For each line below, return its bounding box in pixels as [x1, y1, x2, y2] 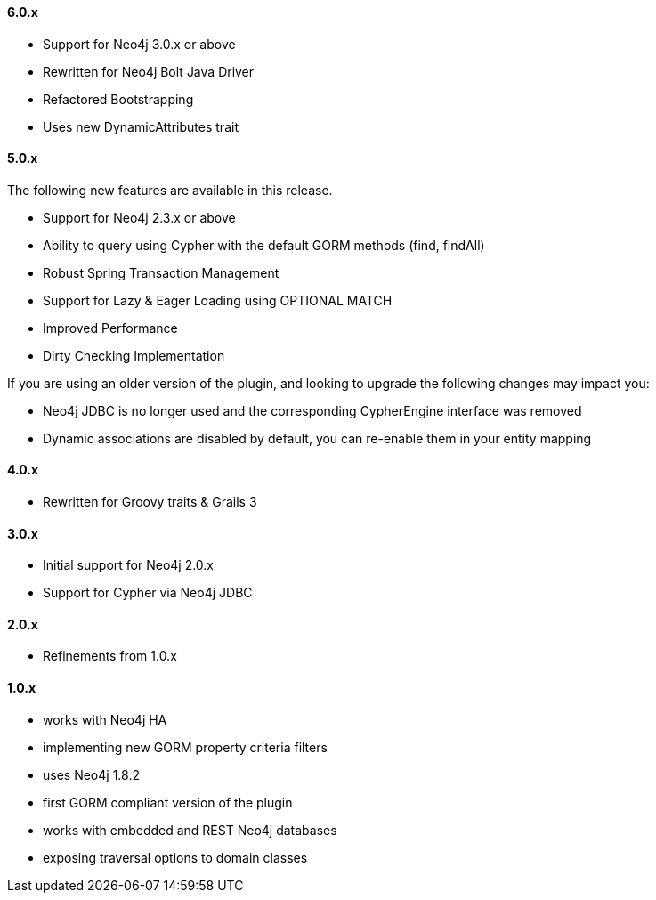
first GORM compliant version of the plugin [43, 794, 293, 810]
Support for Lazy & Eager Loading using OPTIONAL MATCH [43, 292, 393, 308]
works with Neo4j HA [43, 711, 167, 727]
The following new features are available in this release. [7, 182, 333, 198]
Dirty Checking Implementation [43, 347, 225, 363]
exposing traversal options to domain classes [43, 849, 308, 865]
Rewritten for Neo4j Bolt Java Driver [43, 63, 255, 79]
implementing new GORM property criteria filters [43, 739, 328, 755]
